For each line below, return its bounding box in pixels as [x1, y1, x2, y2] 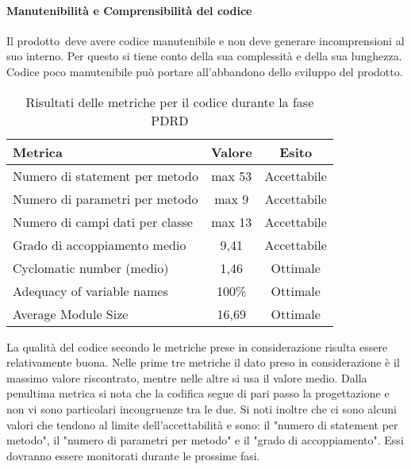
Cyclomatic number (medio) [13, 258, 169, 277]
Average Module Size [13, 304, 129, 323]
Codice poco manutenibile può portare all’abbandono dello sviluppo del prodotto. [6, 63, 403, 79]
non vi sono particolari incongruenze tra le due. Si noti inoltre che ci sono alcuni [6, 400, 397, 417]
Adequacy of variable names [13, 281, 168, 300]
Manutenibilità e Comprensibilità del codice [6, 2, 252, 18]
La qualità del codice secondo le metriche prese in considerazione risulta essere [6, 338, 388, 355]
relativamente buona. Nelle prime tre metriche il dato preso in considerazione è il [6, 354, 400, 371]
